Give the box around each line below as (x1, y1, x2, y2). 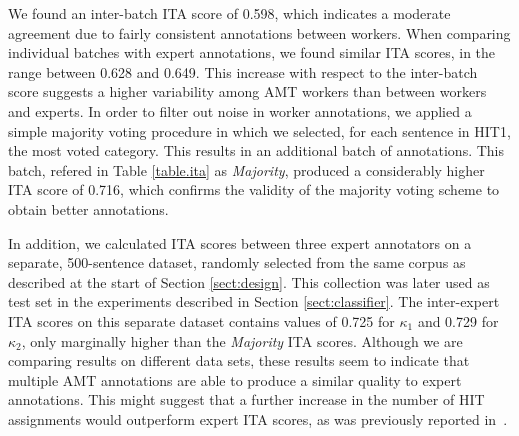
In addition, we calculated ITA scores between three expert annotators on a (8, 232, 472, 253)
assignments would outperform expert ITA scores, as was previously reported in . (8, 408, 508, 429)
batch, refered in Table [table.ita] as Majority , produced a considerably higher (8, 159, 485, 180)
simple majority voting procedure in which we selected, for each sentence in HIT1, (8, 120, 511, 141)
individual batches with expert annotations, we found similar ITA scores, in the (8, 42, 496, 63)
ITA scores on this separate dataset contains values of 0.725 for (8, 310, 395, 331)
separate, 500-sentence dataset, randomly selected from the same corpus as (8, 252, 466, 273)
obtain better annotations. (8, 198, 169, 219)
